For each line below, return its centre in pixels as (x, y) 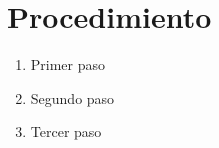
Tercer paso (66, 131)
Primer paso (68, 64)
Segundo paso (72, 97)
